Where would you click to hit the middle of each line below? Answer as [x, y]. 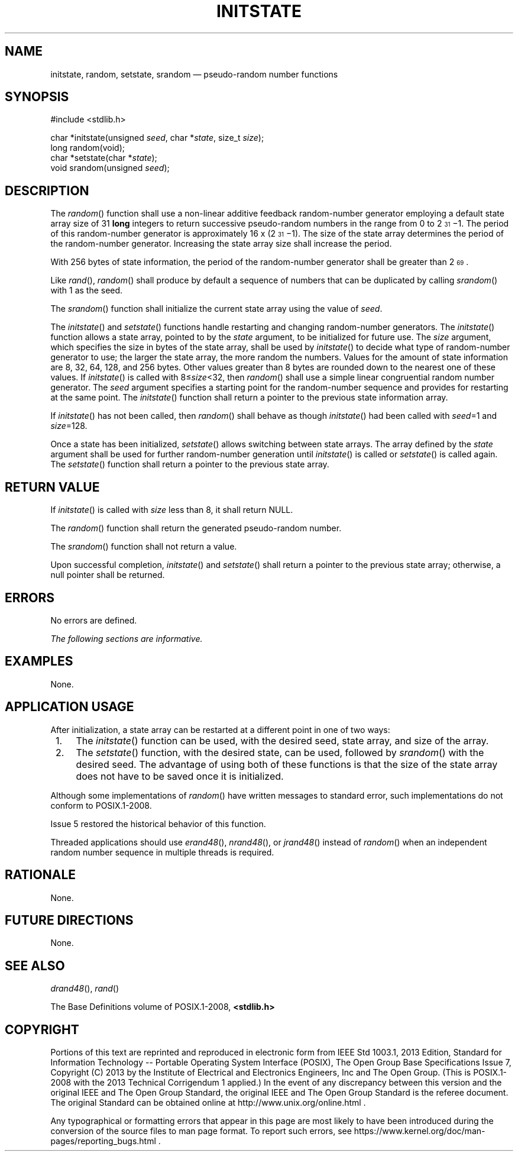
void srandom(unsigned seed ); [110, 168]
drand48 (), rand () [85, 989]
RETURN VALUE [52, 487]
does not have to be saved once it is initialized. [180, 776]
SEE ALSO [35, 966]
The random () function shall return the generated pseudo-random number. [196, 528]
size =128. [69, 426]
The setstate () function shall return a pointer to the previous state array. [190, 464]
